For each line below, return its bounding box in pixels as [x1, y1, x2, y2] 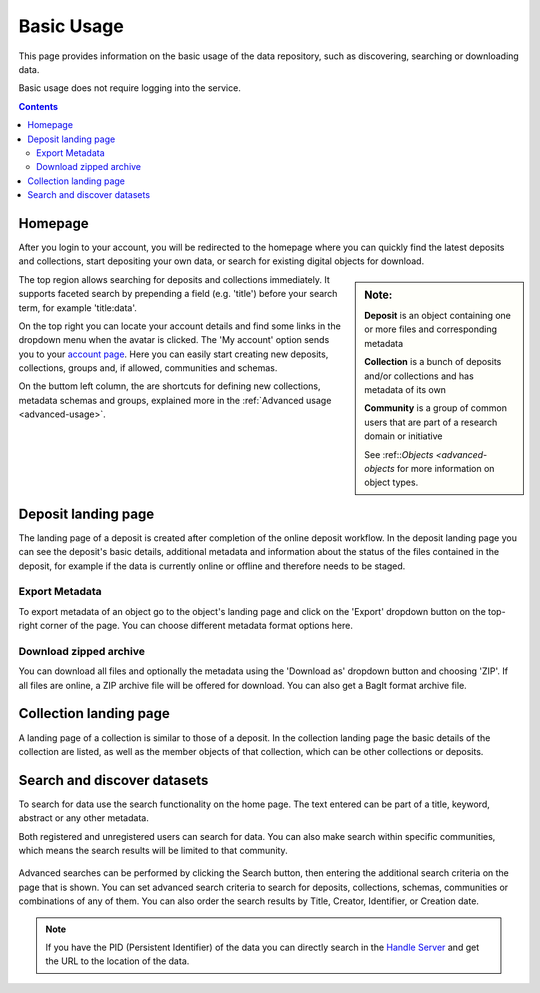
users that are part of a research [364, 416, 498, 428]
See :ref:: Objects [364, 448, 434, 460]
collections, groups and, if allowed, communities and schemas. [18, 362, 278, 374]
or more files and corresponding [364, 323, 498, 335]
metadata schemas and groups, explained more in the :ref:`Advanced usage [18, 394, 332, 406]
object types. [364, 476, 419, 489]
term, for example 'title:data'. [18, 301, 137, 314]
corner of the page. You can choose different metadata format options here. [40, 620, 354, 632]
